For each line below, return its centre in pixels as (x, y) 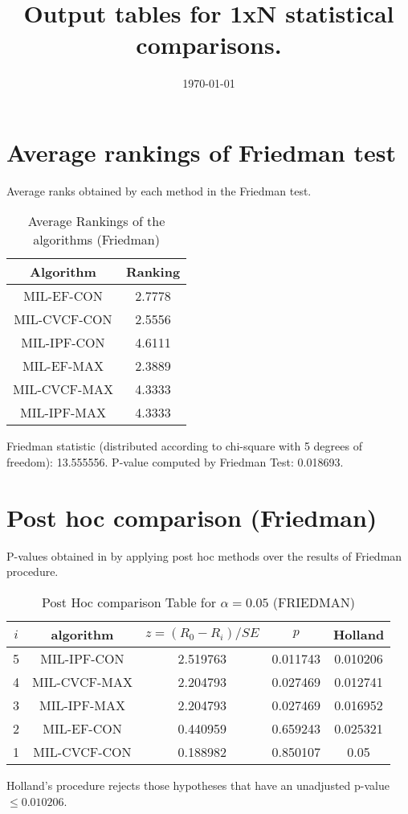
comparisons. (209, 45)
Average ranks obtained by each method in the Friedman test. (159, 190)
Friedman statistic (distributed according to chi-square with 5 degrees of (184, 446)
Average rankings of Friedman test (201, 152)
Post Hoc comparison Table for (129, 602)
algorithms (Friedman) (96, 240)
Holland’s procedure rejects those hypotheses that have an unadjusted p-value (198, 785)
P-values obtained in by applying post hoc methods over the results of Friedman (204, 555)
